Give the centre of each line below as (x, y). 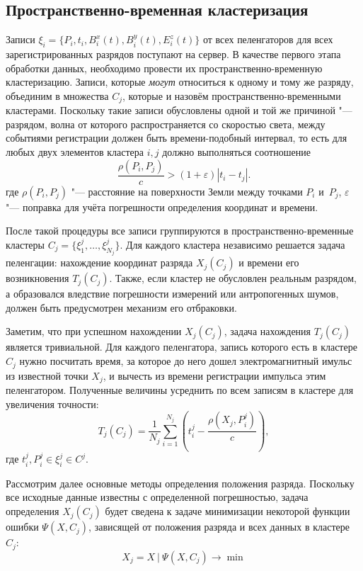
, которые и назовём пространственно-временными (231, 95)
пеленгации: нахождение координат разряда (99, 262)
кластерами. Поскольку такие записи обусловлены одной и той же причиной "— (179, 110)
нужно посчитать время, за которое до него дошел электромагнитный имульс (186, 361)
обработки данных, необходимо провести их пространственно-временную (164, 68)
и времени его (269, 262)
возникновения (38, 278)
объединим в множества (57, 95)
